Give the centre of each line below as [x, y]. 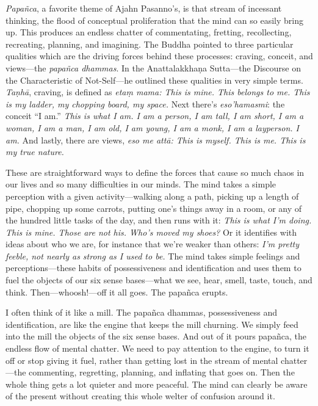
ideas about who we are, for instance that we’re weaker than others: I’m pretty [153, 244]
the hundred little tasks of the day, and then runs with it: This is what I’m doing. [159, 220]
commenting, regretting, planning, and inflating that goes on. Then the [162, 372]
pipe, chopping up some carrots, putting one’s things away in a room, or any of [154, 208]
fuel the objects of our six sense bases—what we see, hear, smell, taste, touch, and [159, 280]
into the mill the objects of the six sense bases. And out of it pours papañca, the [156, 336]
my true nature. [35, 152]
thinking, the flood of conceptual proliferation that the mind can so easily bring [155, 20]
